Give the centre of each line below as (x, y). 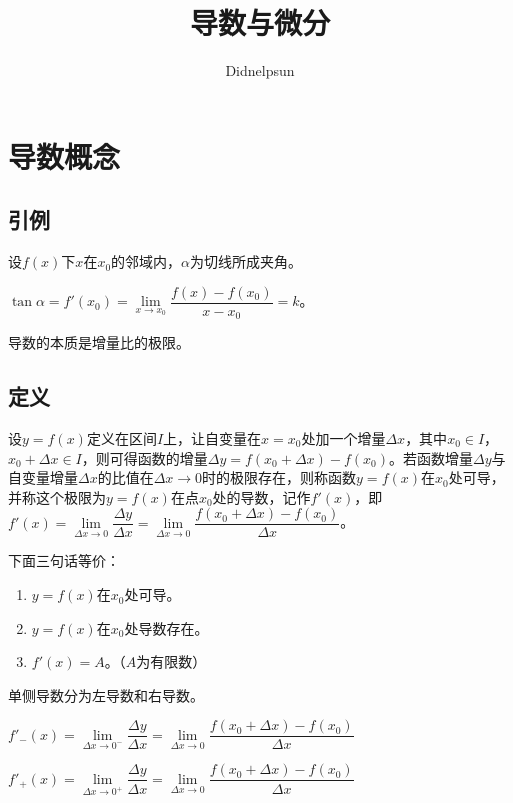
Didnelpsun (260, 70)
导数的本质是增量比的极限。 (99, 342)
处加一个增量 (343, 438)
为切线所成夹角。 (246, 261)
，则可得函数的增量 (144, 457)
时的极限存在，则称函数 (279, 477)
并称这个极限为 (57, 496)
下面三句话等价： (64, 560)
